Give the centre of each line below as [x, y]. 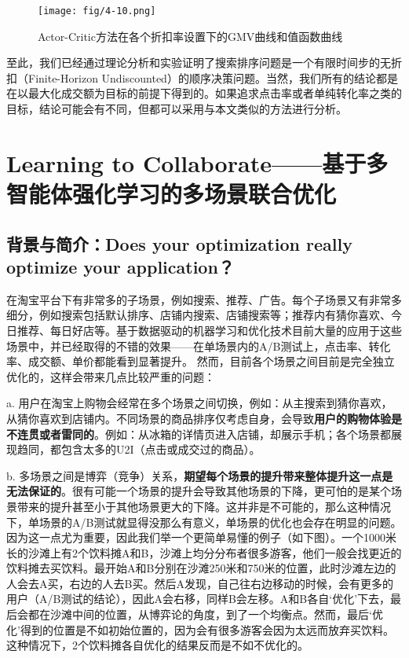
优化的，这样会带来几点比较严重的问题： [111, 376]
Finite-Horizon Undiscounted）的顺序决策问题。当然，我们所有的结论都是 [213, 77]
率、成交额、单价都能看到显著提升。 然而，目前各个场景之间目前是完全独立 [201, 361]
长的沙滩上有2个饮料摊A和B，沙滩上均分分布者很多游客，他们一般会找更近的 [204, 552]
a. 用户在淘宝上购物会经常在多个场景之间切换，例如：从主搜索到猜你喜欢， [199, 403]
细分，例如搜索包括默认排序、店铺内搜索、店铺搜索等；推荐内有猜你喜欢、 [199, 315]
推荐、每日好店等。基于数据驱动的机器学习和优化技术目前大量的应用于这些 [209, 330]
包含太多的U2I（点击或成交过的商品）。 [161, 449]
